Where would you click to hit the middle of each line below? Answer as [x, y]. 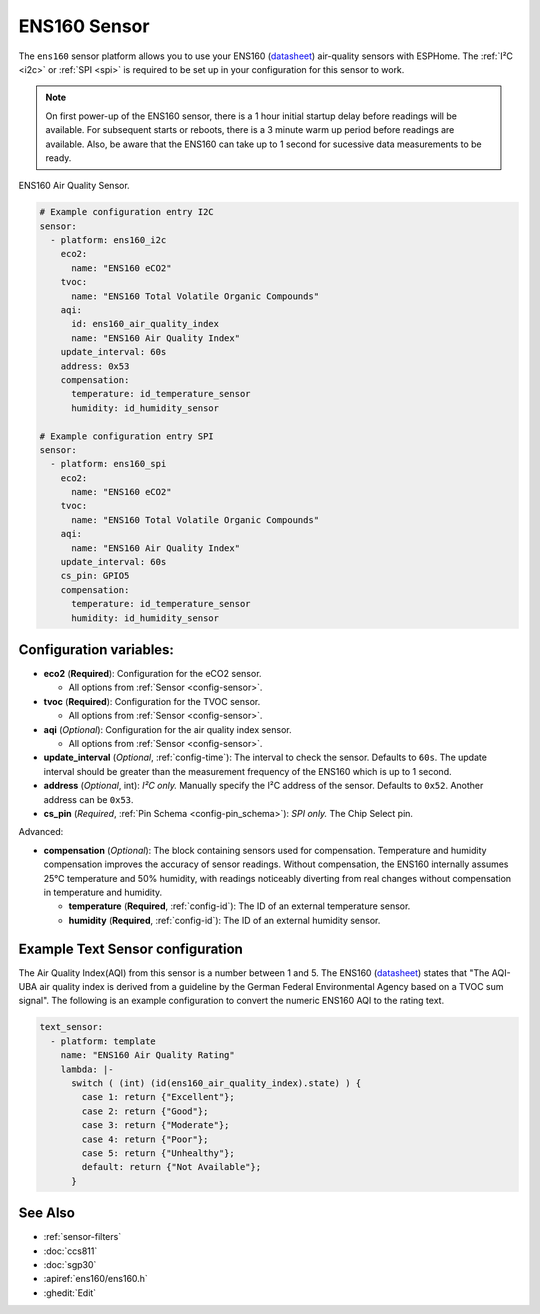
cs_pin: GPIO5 [95, 576]
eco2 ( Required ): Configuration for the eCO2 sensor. [152, 674]
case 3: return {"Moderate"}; [155, 1125]
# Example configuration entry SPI [126, 436]
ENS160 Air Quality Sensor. [74, 186]
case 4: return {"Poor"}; [145, 1139]
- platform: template [103, 1041]
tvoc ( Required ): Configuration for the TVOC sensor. [152, 701]
